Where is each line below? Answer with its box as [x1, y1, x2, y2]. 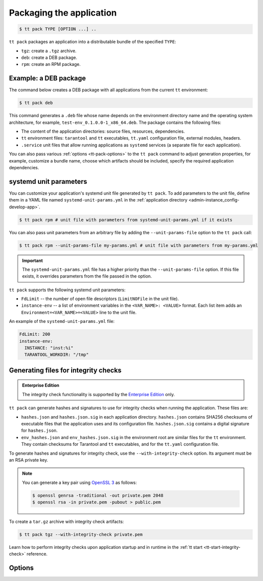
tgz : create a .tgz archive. [21, 48, 76, 54]
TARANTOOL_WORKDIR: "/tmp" [24, 352, 89, 358]
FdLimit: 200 [19, 332, 51, 337]
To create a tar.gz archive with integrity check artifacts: [9, 519, 124, 524]
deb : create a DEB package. [21, 54, 77, 60]
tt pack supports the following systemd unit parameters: [9, 287, 126, 293]
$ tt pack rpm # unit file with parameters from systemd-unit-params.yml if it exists [19, 217, 233, 222]
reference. [26, 551, 48, 557]
